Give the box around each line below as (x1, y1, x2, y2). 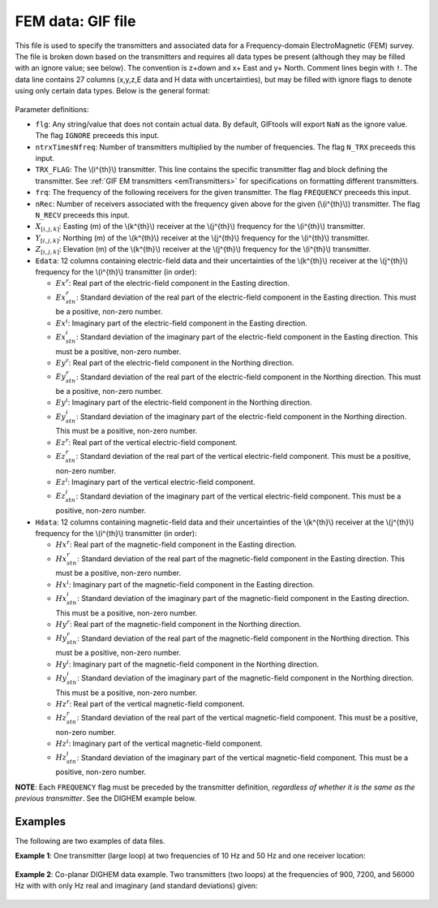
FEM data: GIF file (15, 12, 136, 30)
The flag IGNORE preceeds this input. (35, 131, 160, 141)
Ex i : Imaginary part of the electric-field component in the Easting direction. (55, 318, 308, 328)
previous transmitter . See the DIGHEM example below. (15, 793, 196, 803)
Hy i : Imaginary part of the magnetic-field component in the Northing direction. (55, 658, 320, 669)
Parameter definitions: (15, 104, 89, 114)
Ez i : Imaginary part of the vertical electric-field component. (55, 476, 255, 487)
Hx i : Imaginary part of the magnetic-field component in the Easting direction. (55, 579, 316, 589)
